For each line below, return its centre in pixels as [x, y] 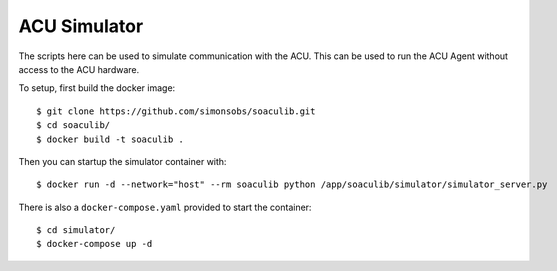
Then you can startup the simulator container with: [122, 161]
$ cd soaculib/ [73, 125]
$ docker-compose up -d [94, 244]
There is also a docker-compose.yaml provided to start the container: [165, 207]
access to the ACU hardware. [79, 69]
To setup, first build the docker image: [97, 88]
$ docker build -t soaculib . [110, 139]
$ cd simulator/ [76, 230]
